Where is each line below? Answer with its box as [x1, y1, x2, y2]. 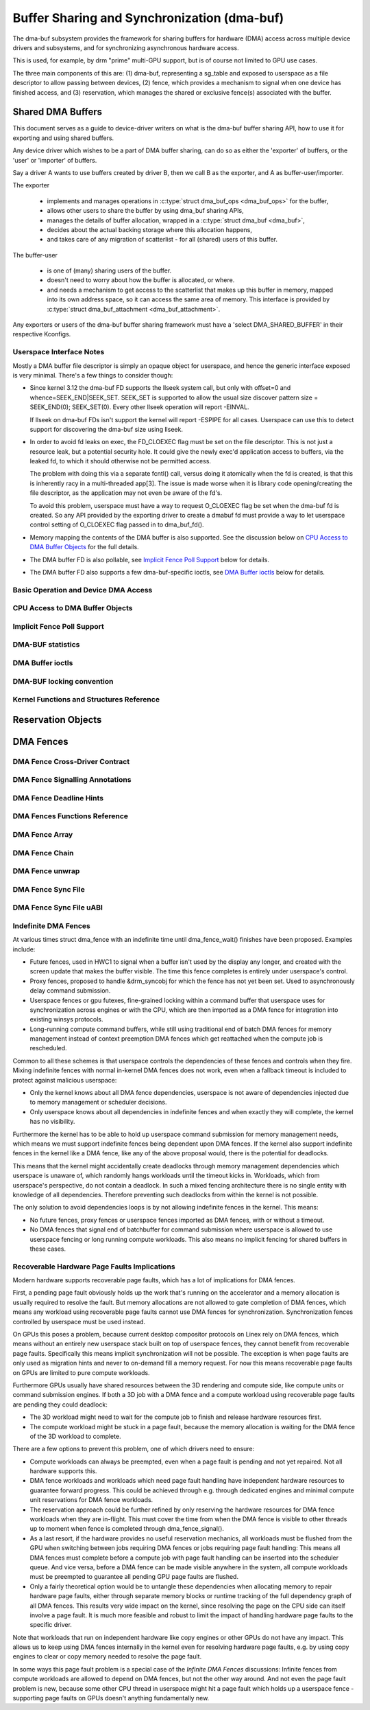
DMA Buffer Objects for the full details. [29, 543, 140, 551]
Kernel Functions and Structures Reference [12, 695, 160, 704]
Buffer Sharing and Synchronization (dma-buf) [12, 10, 284, 25]
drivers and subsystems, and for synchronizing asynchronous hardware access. [12, 43, 239, 51]
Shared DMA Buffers [12, 106, 103, 118]
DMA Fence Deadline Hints [12, 793, 104, 802]
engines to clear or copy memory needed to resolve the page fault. [12, 1652, 202, 1661]
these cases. [29, 1245, 66, 1253]
